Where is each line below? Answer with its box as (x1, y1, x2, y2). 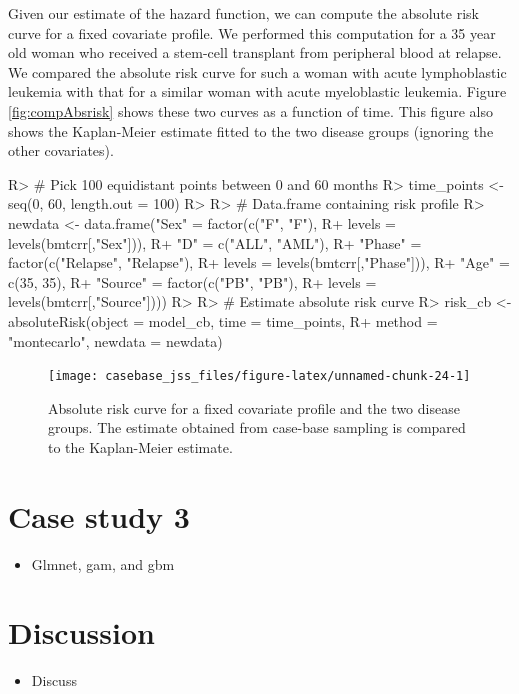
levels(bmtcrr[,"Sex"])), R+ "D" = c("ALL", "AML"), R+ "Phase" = (8, 232, 422, 253)
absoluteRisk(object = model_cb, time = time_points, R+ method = (8, 310, 438, 331)
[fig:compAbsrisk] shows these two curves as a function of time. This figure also (8, 100, 493, 121)
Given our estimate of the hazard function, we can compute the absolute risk (8, 3, 479, 23)
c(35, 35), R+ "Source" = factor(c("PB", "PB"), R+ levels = (8, 271, 377, 292)
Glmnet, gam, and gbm (31, 553, 175, 574)
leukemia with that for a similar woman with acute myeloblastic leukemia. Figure (8, 81, 507, 102)
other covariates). (8, 140, 114, 161)
